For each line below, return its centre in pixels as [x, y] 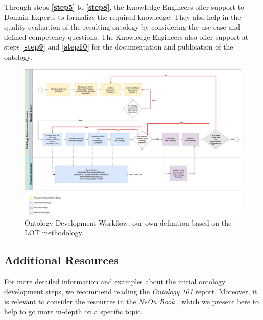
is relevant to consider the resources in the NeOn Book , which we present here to [132, 301]
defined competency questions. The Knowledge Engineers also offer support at [126, 36]
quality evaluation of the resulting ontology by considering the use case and [122, 27]
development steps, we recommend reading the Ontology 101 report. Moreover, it [131, 291]
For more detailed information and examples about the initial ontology [115, 281]
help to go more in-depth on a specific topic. [74, 311]
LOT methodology [53, 232]
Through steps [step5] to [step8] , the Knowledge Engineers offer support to [124, 7]
